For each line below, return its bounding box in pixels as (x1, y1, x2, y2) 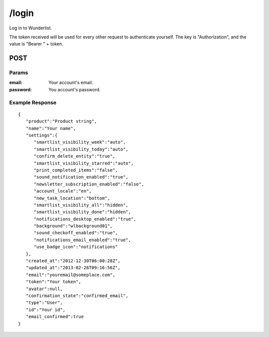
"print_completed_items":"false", (33, 167, 118, 173)
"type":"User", (25, 300, 63, 306)
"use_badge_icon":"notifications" (33, 244, 118, 250)
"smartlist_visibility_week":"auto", (33, 140, 126, 145)
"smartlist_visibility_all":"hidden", (33, 202, 129, 208)
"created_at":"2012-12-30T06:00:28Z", (25, 258, 121, 264)
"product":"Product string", (25, 119, 97, 124)
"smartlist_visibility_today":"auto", (33, 146, 129, 152)
